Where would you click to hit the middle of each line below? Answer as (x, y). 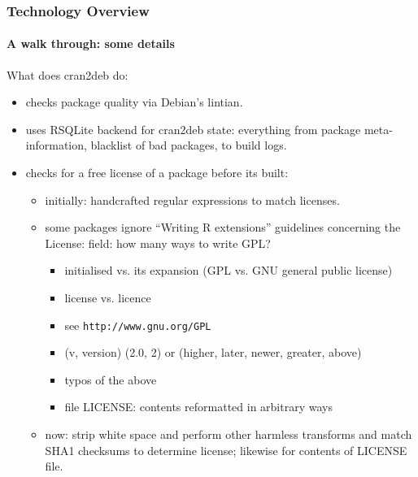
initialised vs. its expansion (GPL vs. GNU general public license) (229, 270)
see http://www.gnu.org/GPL (138, 325)
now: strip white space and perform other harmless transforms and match (229, 434)
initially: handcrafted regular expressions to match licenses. (192, 199)
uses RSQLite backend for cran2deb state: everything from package (193, 129)
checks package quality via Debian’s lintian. (134, 102)
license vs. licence (108, 297)
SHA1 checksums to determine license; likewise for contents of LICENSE (226, 450)
